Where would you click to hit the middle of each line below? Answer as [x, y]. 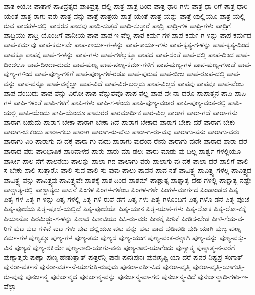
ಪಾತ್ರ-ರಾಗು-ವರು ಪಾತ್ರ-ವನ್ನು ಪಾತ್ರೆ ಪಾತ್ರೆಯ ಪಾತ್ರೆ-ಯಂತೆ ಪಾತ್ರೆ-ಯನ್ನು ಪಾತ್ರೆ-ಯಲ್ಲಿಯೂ [119, 16]
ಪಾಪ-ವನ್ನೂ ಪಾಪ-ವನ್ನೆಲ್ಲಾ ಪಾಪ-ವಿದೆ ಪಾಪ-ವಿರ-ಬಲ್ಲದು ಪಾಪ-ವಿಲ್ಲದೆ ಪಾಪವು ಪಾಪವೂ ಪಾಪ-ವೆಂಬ [130, 83]
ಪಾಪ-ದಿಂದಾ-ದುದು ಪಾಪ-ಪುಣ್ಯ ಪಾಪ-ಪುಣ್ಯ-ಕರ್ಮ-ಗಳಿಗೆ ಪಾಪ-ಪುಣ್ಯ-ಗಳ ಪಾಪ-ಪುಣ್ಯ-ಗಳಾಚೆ [131, 64]
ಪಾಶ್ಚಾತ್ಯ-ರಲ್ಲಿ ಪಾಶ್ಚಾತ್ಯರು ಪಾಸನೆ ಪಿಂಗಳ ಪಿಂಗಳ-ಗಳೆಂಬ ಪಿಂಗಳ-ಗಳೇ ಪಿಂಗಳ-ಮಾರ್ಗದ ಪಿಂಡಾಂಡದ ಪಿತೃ [121, 189]
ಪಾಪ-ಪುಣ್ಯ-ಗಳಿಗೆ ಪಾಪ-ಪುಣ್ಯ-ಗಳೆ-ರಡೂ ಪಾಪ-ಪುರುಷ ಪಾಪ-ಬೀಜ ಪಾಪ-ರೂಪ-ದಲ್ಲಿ [130, 74]
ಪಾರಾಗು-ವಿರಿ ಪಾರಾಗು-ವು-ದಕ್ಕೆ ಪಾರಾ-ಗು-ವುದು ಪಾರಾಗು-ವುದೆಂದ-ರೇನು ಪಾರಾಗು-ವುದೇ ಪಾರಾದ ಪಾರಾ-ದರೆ [126, 141]
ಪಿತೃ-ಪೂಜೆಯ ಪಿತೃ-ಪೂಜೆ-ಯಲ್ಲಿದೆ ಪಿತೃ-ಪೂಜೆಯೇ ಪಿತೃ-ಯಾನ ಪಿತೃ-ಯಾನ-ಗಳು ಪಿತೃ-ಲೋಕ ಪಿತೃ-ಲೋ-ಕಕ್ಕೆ [125, 209]
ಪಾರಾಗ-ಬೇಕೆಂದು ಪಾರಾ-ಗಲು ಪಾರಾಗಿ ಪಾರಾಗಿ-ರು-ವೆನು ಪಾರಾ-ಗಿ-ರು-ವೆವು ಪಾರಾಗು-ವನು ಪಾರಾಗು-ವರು [122, 131]
